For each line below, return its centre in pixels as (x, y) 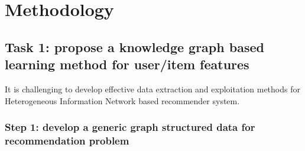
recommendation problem (67, 140)
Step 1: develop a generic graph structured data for (130, 127)
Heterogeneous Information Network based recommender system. (122, 100)
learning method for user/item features (127, 64)
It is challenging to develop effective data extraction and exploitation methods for (152, 89)
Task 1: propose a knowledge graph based (134, 46)
